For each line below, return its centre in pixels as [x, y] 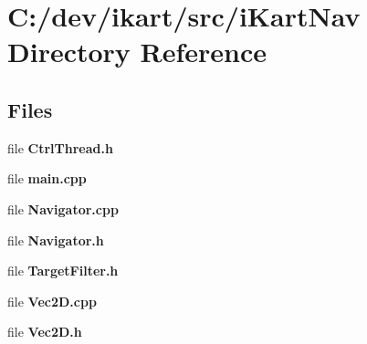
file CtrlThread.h [60, 147]
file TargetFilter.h [63, 271]
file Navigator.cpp [63, 208]
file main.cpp [47, 178]
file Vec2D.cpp [52, 301]
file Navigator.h [56, 240]
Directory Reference [137, 52]
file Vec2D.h [45, 332]
